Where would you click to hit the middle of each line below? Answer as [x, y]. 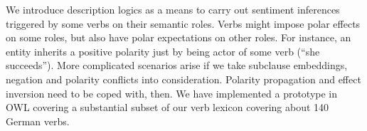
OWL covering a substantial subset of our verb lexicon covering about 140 [167, 107]
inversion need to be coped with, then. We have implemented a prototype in [172, 93]
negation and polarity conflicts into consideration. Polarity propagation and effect [183, 79]
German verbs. [38, 121]
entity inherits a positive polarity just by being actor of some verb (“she [163, 51]
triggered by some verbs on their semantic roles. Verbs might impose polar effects [183, 23]
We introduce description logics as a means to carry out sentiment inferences [173, 9]
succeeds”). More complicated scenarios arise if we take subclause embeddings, [177, 65]
